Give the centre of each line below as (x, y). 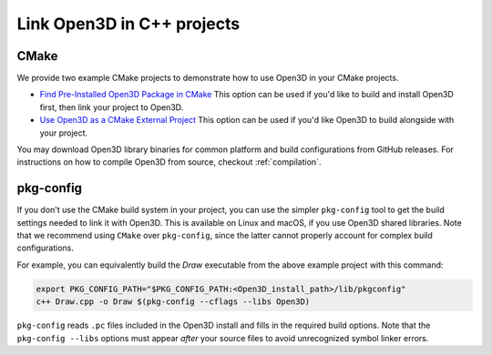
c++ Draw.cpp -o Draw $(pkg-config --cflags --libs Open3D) (173, 302)
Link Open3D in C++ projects (128, 24)
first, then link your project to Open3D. (112, 107)
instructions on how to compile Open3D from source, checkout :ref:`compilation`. (169, 162)
